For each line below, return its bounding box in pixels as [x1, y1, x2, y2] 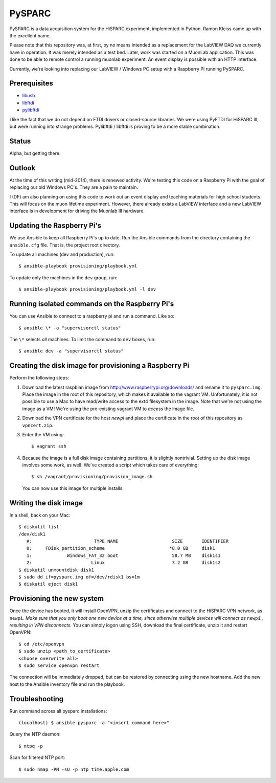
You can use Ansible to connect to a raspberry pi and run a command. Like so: [9, 313, 175, 319]
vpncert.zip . [22, 422, 54, 428]
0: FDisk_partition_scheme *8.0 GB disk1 [26, 545, 216, 551]
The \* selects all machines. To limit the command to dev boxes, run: [9, 336, 156, 342]
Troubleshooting [9, 695, 64, 703]
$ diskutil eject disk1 [18, 581, 78, 587]
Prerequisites [9, 79, 53, 88]
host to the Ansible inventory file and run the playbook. [9, 681, 125, 687]
